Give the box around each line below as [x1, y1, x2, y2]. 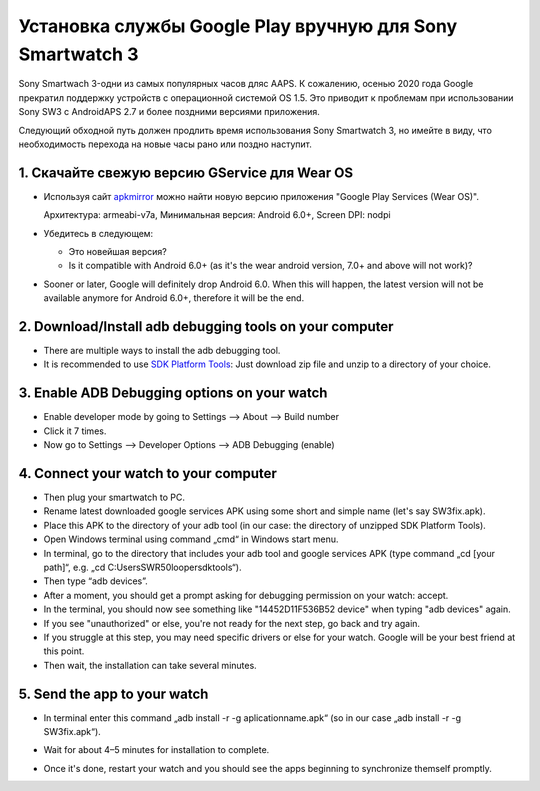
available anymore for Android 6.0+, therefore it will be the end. [43, 292, 305, 304]
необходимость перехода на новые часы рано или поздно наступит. [18, 138, 312, 150]
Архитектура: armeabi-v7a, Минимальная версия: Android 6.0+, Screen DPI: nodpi [43, 209, 391, 221]
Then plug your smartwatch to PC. [43, 491, 185, 504]
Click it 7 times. [43, 425, 107, 437]
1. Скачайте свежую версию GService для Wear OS [18, 164, 354, 181]
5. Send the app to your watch [18, 685, 209, 702]
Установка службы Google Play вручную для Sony [18, 15, 458, 37]
